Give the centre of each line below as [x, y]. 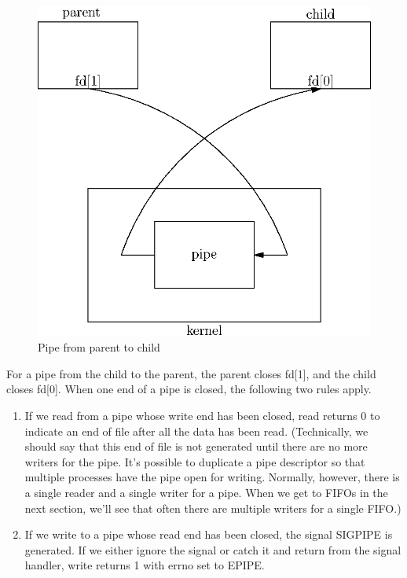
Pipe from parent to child [99, 347]
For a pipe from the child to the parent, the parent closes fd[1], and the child [191, 373]
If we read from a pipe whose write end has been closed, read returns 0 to [202, 416]
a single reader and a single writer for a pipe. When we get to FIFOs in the [206, 493]
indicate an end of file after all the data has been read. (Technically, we [196, 431]
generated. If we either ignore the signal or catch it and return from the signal [213, 549]
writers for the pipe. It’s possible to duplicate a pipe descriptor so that [195, 461]
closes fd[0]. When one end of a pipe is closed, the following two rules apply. [189, 389]
